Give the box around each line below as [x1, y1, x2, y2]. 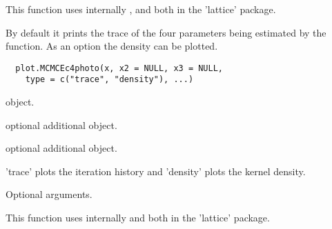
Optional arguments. [6, 187, 92, 201]
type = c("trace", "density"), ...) [25, 74, 194, 85]
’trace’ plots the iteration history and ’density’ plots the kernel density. [6, 163, 306, 178]
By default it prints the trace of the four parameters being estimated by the [6, 25, 326, 39]
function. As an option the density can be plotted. [6, 39, 218, 53]
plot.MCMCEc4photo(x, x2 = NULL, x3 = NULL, [15, 63, 223, 73]
